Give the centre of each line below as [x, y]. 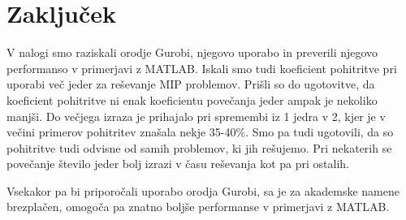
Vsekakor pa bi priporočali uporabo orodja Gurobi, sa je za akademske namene [203, 190]
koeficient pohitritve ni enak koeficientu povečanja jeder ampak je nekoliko [192, 99]
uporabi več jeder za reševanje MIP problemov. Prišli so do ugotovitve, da [191, 84]
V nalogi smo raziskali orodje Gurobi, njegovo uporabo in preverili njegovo [192, 52]
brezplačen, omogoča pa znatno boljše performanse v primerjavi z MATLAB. [198, 207]
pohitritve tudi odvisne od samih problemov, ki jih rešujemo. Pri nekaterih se [199, 147]
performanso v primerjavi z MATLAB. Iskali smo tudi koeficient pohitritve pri [202, 68]
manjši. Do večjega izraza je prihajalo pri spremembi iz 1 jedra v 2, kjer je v [196, 116]
